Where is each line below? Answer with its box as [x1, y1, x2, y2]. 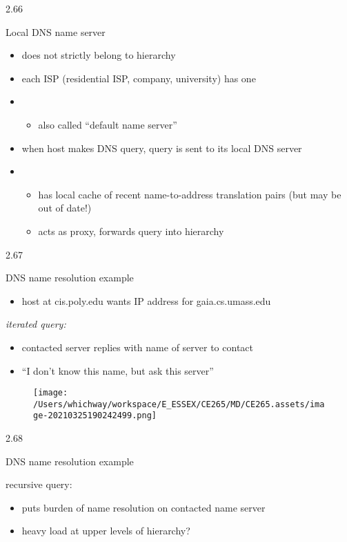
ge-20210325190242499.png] [33, 411, 157, 421]
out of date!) [38, 200, 92, 215]
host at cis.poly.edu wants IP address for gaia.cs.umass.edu [21, 293, 271, 308]
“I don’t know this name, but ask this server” [21, 363, 214, 377]
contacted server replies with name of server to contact [21, 339, 253, 354]
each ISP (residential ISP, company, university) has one [21, 71, 256, 85]
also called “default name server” [38, 117, 177, 131]
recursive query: [6, 477, 72, 492]
